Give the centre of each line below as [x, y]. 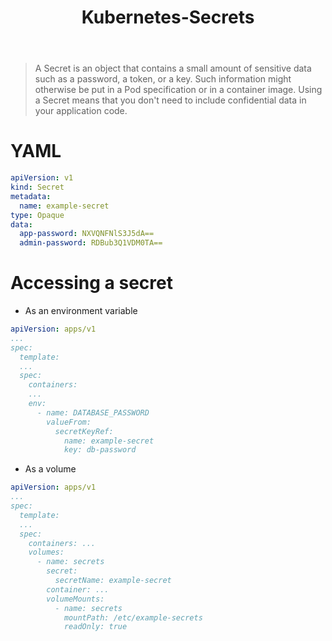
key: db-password [100, 450]
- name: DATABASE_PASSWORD [93, 412]
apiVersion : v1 [42, 178]
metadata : [31, 196]
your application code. [81, 111]
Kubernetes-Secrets [168, 17]
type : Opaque [37, 215]
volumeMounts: [75, 599]
